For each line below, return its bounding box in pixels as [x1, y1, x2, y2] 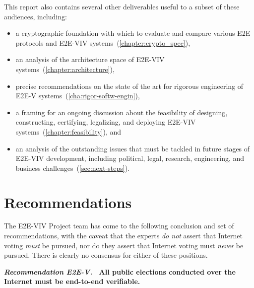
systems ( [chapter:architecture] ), [15, 64, 115, 74]
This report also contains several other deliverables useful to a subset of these [4, 1, 240, 11]
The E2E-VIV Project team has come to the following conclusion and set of [4, 220, 234, 231]
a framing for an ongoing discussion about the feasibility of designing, [15, 107, 228, 117]
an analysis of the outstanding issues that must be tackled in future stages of [15, 143, 250, 153]
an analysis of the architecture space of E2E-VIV [15, 54, 165, 65]
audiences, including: [4, 11, 67, 21]
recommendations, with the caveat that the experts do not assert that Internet [4, 230, 243, 241]
